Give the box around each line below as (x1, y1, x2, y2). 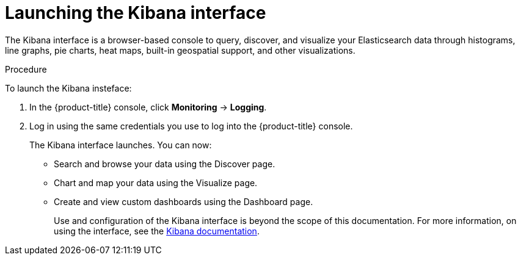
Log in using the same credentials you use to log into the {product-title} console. (29, 120, 353, 131)
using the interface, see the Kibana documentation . (54, 225, 260, 236)
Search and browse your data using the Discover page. (54, 158, 275, 169)
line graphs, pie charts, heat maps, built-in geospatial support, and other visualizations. (5, 45, 355, 56)
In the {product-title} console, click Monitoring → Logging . (29, 101, 267, 112)
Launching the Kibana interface (5, 2, 266, 23)
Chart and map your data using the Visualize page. (54, 177, 258, 188)
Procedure (5, 63, 47, 74)
